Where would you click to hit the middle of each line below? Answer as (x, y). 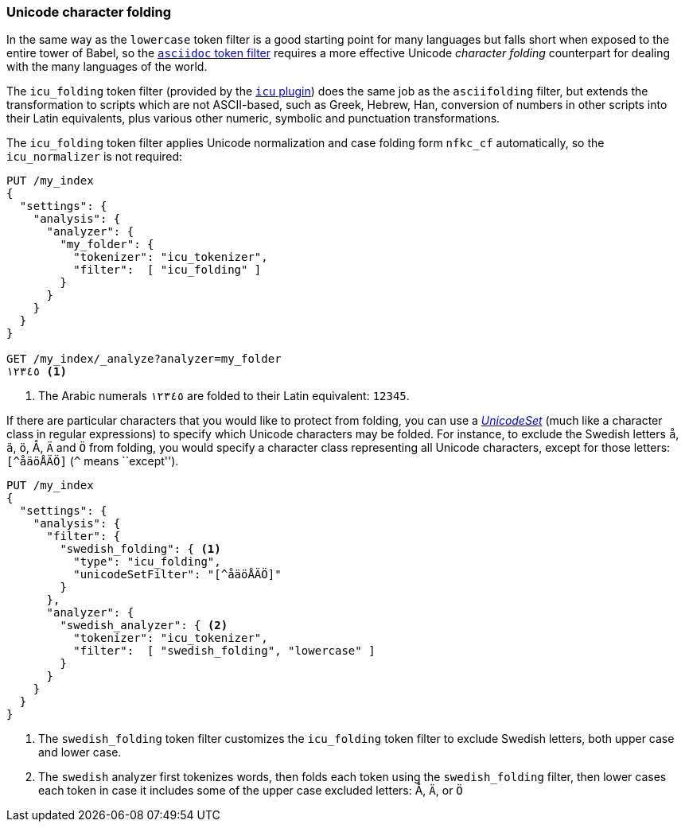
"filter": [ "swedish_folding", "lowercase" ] (224, 651)
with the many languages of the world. (107, 67)
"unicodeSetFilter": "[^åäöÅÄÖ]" (177, 575)
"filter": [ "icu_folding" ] (167, 270)
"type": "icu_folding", (147, 562)
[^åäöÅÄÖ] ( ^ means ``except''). (93, 461)
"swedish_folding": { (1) (140, 549)
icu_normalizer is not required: (95, 157)
